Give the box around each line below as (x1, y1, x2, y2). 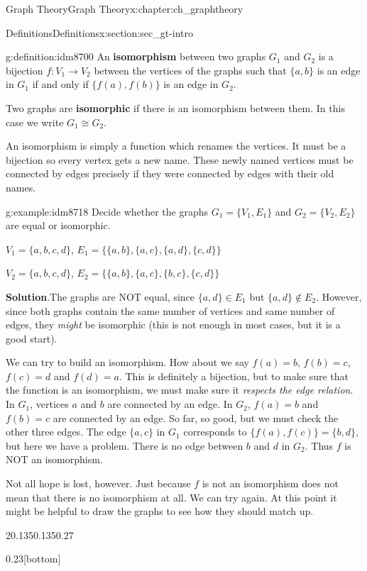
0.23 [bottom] (6, 551, 61, 566)
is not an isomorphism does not (202, 476, 339, 491)
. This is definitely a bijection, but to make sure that (119, 368, 349, 383)
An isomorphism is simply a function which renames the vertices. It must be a (6, 138, 346, 153)
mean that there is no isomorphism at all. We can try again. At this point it (6, 489, 337, 504)
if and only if (32, 77, 89, 92)
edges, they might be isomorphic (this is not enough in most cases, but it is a (6, 317, 341, 332)
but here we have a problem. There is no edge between (6, 438, 243, 453)
